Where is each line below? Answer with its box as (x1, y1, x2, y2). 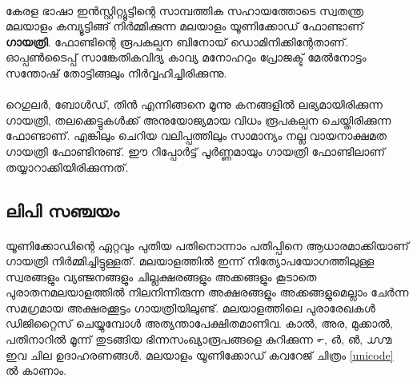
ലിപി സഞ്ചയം (6, 197, 119, 222)
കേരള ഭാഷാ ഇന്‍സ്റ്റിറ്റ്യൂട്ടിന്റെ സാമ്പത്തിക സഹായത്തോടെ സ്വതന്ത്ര (6, 2, 364, 18)
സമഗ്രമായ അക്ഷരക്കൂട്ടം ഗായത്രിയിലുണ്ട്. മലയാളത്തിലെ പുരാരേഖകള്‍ (6, 299, 375, 316)
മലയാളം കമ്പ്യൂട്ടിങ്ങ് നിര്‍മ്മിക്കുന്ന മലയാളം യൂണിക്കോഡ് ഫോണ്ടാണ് (6, 18, 364, 34)
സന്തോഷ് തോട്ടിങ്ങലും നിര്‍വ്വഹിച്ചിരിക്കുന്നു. (6, 64, 227, 81)
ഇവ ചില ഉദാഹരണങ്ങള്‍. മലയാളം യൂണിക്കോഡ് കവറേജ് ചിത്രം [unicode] (6, 346, 394, 363)
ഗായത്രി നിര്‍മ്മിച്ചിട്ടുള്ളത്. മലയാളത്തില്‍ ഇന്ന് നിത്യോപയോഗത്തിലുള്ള (6, 253, 375, 269)
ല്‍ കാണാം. (6, 362, 67, 379)
